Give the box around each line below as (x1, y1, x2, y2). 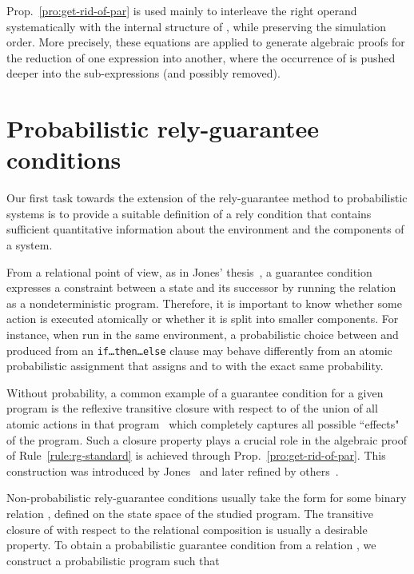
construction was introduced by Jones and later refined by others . (6, 462, 339, 479)
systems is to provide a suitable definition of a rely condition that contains (6, 205, 372, 221)
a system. (6, 237, 53, 253)
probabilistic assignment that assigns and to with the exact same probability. (6, 357, 384, 374)
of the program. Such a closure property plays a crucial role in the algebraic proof (6, 431, 408, 448)
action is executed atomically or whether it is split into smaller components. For (6, 310, 399, 327)
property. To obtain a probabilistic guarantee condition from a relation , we (6, 536, 376, 553)
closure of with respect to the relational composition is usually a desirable (6, 520, 368, 537)
